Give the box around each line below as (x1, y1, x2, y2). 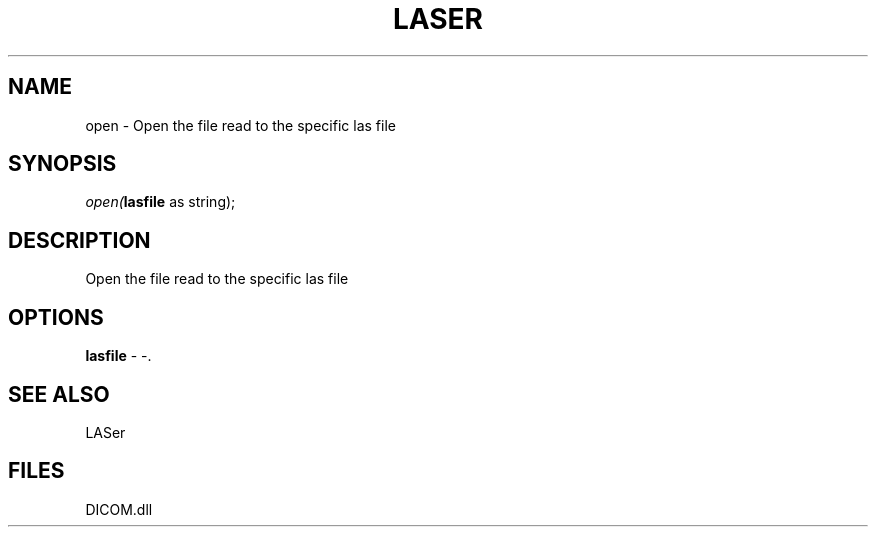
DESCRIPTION (8, 227, 151, 253)
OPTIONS (8, 304, 104, 330)
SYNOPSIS (8, 151, 117, 177)
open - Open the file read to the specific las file (85, 116, 396, 134)
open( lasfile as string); (85, 193, 236, 211)
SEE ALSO (8, 381, 110, 407)
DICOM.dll (85, 500, 153, 518)
